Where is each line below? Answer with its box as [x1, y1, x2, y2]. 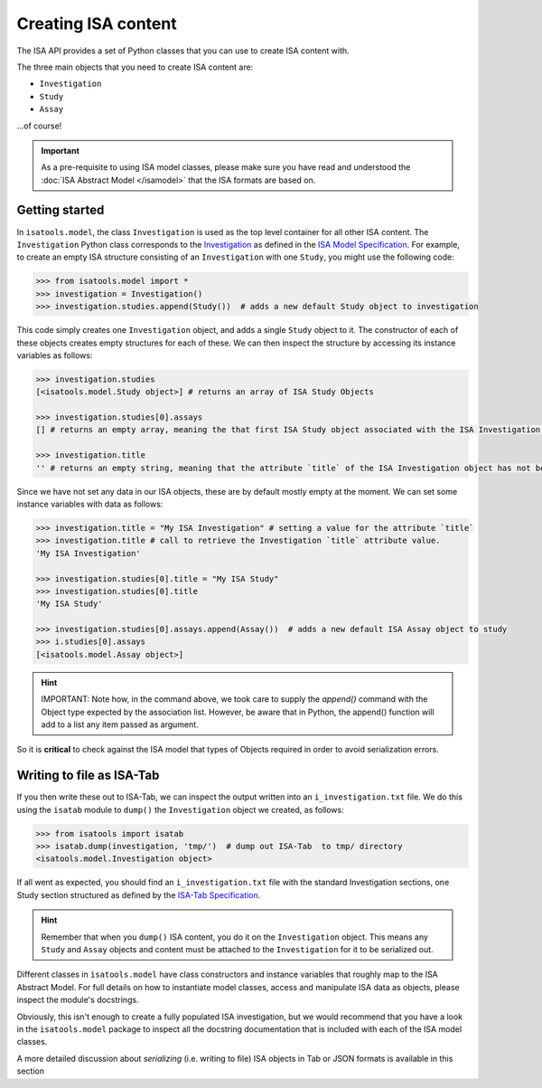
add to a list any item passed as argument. [41, 719, 199, 730]
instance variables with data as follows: [16, 498, 164, 509]
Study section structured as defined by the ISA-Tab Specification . [16, 889, 261, 900]
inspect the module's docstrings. [16, 995, 139, 1006]
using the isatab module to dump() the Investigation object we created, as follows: [16, 804, 344, 815]
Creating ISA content [16, 14, 177, 33]
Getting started [16, 203, 105, 218]
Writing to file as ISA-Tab [16, 768, 160, 783]
